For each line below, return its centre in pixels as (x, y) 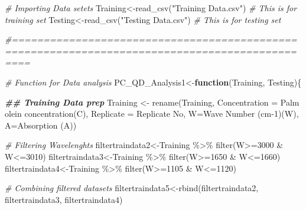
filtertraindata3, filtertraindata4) (64, 199)
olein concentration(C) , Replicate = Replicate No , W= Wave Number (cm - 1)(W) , (152, 114)
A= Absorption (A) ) (41, 125)
